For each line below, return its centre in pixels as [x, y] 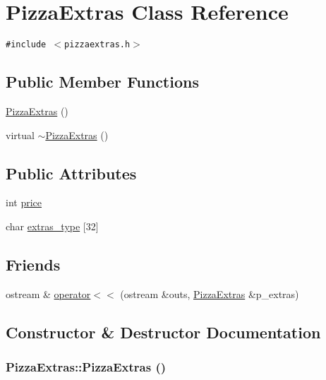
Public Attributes [71, 173]
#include [26, 45]
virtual [20, 135]
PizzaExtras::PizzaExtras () [86, 367]
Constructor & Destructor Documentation [163, 332]
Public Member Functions [102, 82]
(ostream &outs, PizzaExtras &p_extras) [210, 293]
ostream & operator [48, 293]
